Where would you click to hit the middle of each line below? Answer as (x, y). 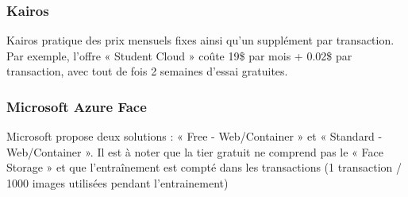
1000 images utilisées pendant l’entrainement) (117, 183)
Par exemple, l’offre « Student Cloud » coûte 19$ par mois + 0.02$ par (179, 55)
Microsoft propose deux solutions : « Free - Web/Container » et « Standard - (194, 136)
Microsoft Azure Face (77, 106)
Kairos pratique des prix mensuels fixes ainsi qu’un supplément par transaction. (200, 40)
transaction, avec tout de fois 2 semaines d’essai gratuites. (147, 71)
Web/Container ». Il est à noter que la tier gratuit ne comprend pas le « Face (195, 151)
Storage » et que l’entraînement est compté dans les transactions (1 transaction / (204, 167)
